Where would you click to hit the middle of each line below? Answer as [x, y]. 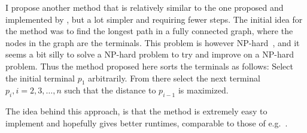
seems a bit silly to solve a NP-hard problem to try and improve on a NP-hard [150, 54]
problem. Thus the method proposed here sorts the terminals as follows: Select [149, 66]
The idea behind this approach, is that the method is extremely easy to [136, 111]
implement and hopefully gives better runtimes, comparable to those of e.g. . [147, 123]
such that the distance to [110, 90]
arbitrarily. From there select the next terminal [174, 78]
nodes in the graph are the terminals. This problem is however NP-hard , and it [153, 42]
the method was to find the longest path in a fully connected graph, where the [149, 31]
